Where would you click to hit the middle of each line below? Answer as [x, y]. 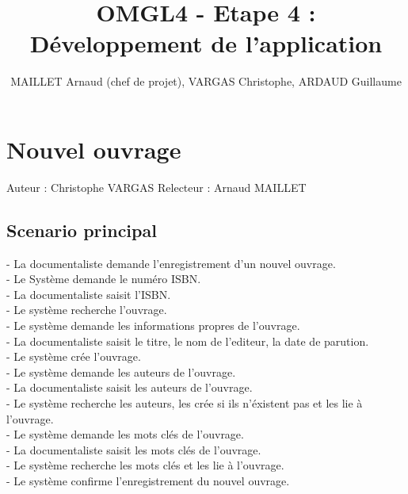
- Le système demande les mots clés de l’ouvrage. [125, 434]
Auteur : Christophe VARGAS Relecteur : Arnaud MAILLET [156, 187]
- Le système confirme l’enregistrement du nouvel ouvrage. [148, 480]
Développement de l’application [206, 43]
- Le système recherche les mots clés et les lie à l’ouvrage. [145, 465]
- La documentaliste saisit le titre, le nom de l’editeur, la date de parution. [188, 341]
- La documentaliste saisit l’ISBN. [89, 294]
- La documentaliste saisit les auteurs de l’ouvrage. [130, 387]
